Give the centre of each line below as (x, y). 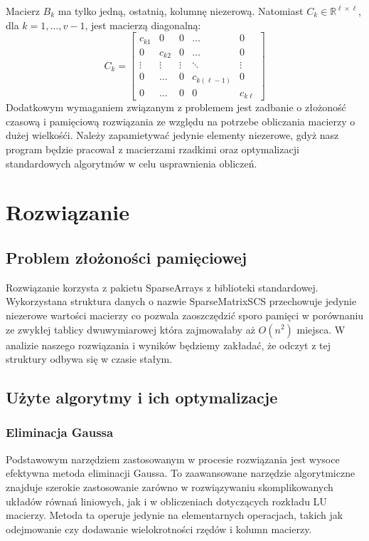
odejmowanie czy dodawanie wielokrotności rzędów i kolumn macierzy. (159, 529)
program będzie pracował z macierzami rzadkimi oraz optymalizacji (153, 149)
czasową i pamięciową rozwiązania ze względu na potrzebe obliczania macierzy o (181, 121)
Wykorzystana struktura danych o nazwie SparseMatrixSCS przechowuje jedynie (181, 301)
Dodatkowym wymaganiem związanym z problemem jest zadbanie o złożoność (176, 107)
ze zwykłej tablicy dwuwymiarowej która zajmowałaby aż (130, 329)
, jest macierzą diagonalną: (143, 25)
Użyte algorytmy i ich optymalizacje (142, 397)
